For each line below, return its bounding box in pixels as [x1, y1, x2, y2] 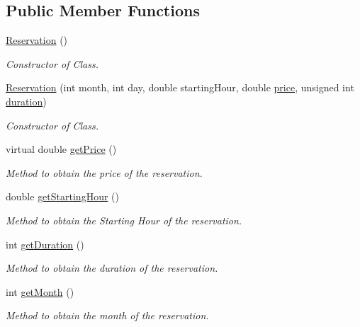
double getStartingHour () [6, 189, 119, 204]
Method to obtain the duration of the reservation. [6, 260, 218, 275]
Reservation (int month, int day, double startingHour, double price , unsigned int [6, 80, 354, 95]
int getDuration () [6, 236, 84, 251]
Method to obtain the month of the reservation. [6, 308, 209, 323]
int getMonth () [6, 284, 74, 299]
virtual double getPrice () [6, 142, 117, 156]
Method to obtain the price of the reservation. [6, 165, 203, 180]
